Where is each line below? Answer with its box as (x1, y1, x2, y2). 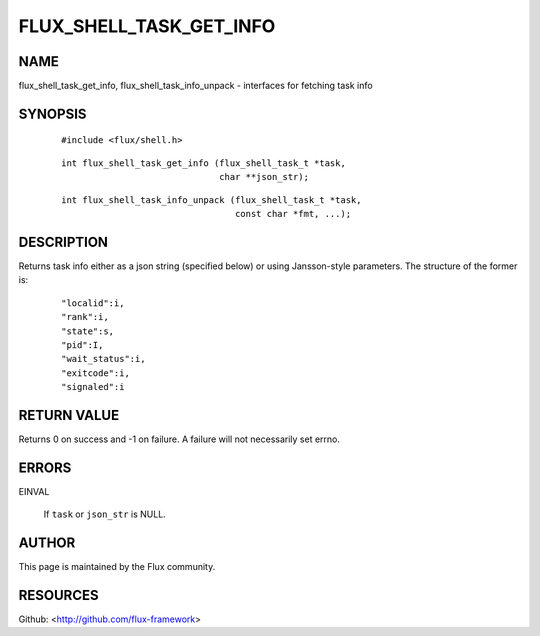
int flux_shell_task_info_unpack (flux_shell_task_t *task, (61, 194, 362, 205)
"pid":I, (61, 339, 104, 350)
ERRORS (18, 459, 72, 476)
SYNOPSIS (18, 105, 87, 122)
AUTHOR (18, 535, 76, 552)
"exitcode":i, (61, 367, 130, 379)
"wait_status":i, (61, 353, 146, 365)
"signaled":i (61, 381, 125, 393)
